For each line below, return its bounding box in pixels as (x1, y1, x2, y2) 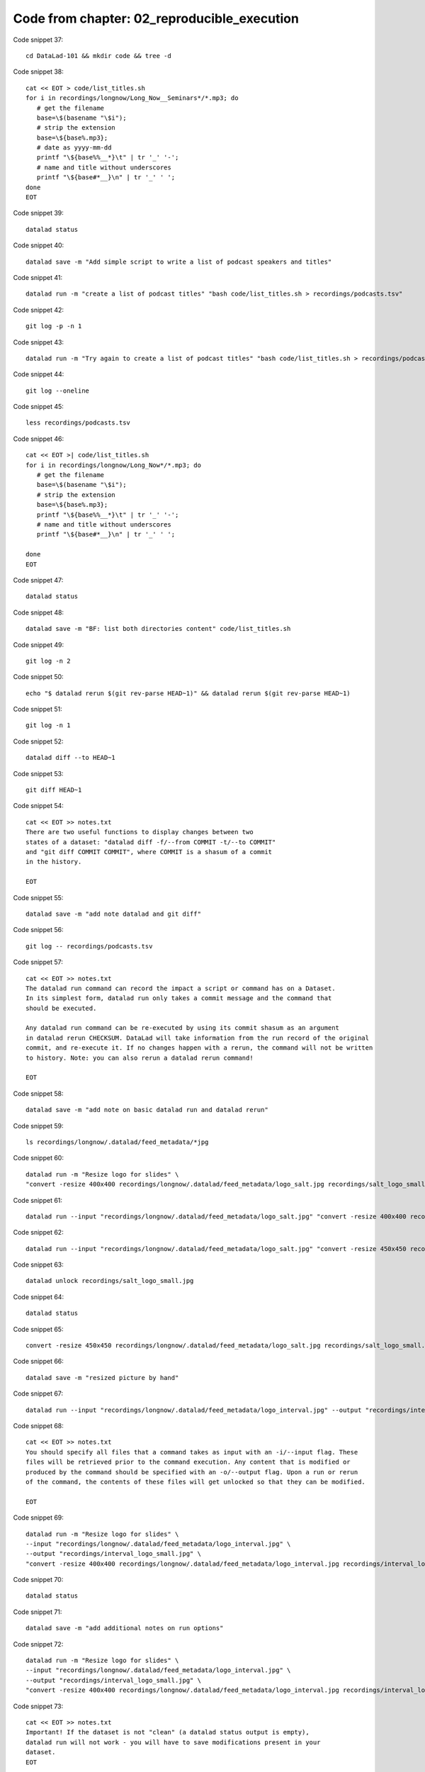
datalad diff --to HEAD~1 (25, 753, 116, 762)
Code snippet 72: (13, 1639, 64, 1648)
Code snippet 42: (13, 305, 64, 314)
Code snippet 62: (13, 1228, 64, 1237)
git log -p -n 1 (25, 323, 82, 330)
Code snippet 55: (13, 893, 64, 902)
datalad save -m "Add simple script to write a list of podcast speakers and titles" (25, 257, 332, 266)
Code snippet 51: (13, 705, 63, 714)
